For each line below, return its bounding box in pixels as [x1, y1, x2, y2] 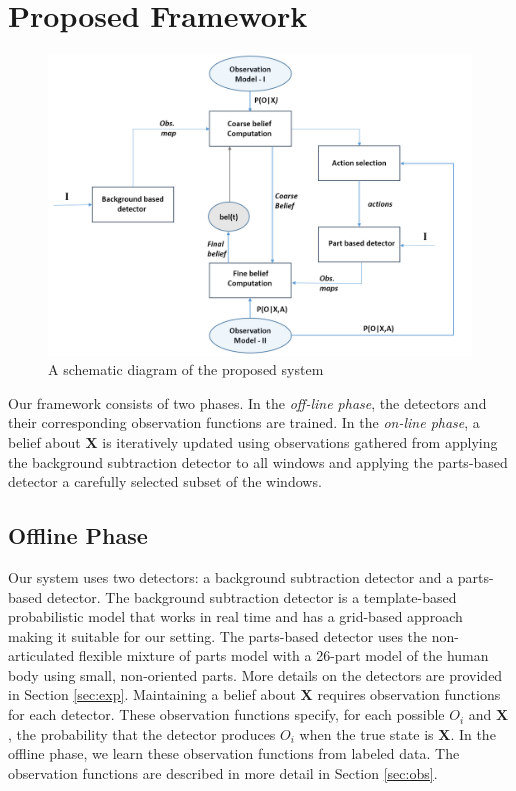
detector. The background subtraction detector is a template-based [46, 586, 457, 607]
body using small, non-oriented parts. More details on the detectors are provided [8, 664, 503, 685]
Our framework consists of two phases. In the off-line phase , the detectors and [8, 392, 487, 413]
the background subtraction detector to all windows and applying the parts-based [8, 451, 508, 472]
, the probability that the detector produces [8, 723, 276, 744]
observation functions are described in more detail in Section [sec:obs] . [8, 762, 438, 783]
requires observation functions [317, 684, 501, 705]
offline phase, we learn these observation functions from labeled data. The [8, 743, 460, 764]
